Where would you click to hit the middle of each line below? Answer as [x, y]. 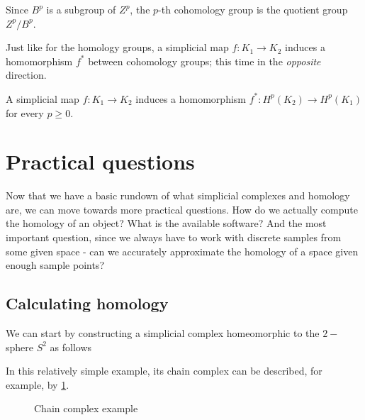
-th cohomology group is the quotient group [253, 9]
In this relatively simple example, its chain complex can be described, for [164, 371]
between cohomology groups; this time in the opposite [204, 61]
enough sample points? [55, 265]
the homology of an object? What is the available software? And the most [166, 223]
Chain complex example [86, 408]
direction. [26, 75]
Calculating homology [87, 303]
